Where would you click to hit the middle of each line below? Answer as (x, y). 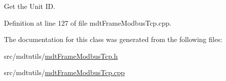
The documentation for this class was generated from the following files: (113, 39)
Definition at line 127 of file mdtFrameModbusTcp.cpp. (88, 22)
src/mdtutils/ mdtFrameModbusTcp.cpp (64, 72)
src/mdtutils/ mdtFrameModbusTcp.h (61, 56)
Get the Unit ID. (30, 6)
